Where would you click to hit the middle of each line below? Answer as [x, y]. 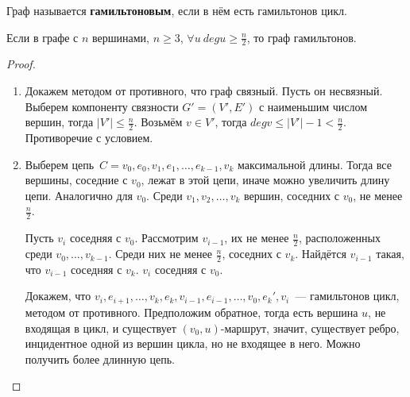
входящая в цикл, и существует [101, 328]
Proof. [21, 64]
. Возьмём [158, 122]
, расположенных [339, 238]
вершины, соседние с [76, 180]
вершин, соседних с [292, 195]
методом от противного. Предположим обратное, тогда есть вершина [191, 312]
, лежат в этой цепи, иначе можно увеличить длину [265, 180]
